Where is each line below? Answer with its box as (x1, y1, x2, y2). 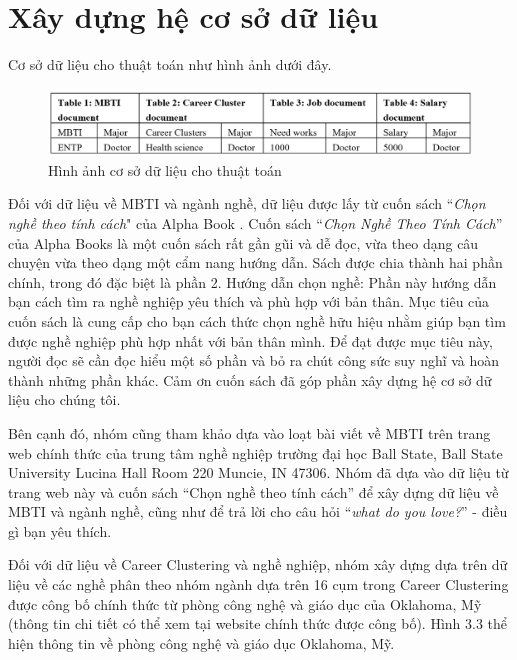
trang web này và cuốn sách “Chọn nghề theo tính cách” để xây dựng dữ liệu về (8, 481, 499, 502)
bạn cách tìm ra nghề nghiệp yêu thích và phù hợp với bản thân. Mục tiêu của (8, 291, 490, 312)
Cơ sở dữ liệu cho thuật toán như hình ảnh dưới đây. (8, 54, 332, 75)
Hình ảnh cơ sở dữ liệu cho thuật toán (48, 159, 282, 180)
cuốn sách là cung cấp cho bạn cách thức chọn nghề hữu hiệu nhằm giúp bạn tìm (8, 310, 506, 331)
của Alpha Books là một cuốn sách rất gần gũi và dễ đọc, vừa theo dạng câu (8, 232, 479, 253)
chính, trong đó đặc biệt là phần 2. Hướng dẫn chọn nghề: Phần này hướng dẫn (8, 271, 497, 292)
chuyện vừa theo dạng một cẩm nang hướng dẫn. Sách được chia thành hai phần (8, 252, 503, 273)
